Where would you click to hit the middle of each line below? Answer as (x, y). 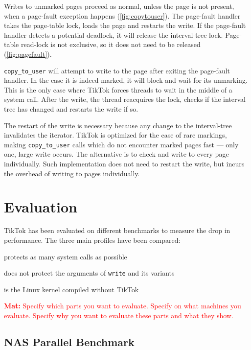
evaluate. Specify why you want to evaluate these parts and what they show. (119, 315)
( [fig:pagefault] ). (28, 54)
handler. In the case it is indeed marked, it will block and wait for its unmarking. (126, 80)
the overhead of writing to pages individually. (72, 173)
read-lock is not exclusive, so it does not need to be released (111, 44)
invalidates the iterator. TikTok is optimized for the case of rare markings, (115, 135)
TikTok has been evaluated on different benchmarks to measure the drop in (117, 230)
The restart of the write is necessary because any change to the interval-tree (118, 125)
